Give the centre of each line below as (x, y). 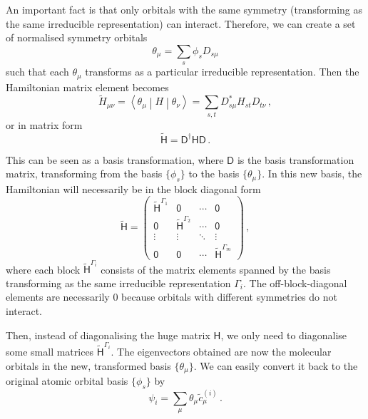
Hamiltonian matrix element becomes (87, 87)
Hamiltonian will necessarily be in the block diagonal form (133, 188)
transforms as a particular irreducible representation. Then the (222, 72)
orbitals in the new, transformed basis (88, 365)
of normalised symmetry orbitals (77, 37)
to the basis (214, 174)
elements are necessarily (58, 297)
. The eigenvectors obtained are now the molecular (221, 351)
